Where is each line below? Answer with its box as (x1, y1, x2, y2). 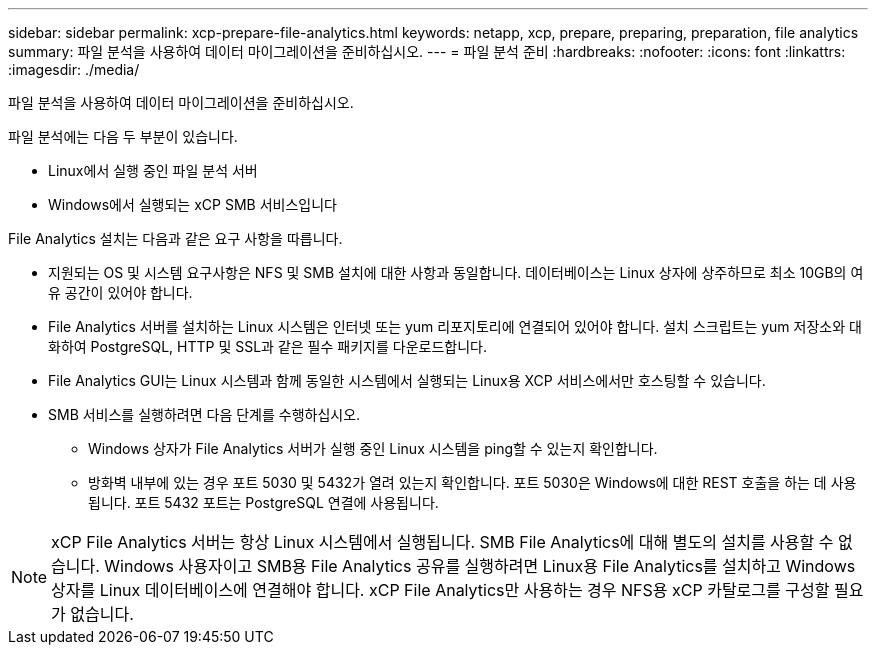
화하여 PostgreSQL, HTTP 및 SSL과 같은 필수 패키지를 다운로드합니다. (48, 338, 487, 355)
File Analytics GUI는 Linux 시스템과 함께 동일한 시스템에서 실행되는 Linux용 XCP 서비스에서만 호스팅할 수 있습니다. (48, 372, 766, 389)
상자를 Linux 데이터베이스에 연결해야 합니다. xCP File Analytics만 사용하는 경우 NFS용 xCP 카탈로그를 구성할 (51, 580, 830, 600)
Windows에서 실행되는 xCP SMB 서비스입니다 (48, 196, 337, 213)
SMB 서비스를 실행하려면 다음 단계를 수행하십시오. (48, 406, 361, 423)
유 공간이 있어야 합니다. (48, 284, 193, 301)
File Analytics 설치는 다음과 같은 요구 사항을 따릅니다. (8, 230, 343, 247)
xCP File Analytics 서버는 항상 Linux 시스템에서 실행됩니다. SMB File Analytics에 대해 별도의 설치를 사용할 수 (51, 532, 834, 552)
